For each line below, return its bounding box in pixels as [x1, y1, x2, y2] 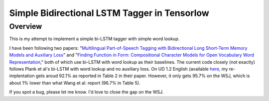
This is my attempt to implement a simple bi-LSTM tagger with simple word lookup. [9, 36, 180, 42]
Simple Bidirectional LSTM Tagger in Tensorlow [9, 7, 209, 18]
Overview [9, 22, 42, 31]
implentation [9, 73, 35, 79]
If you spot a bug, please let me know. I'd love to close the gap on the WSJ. [9, 89, 164, 95]
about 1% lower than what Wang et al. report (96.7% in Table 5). [9, 80, 140, 86]
